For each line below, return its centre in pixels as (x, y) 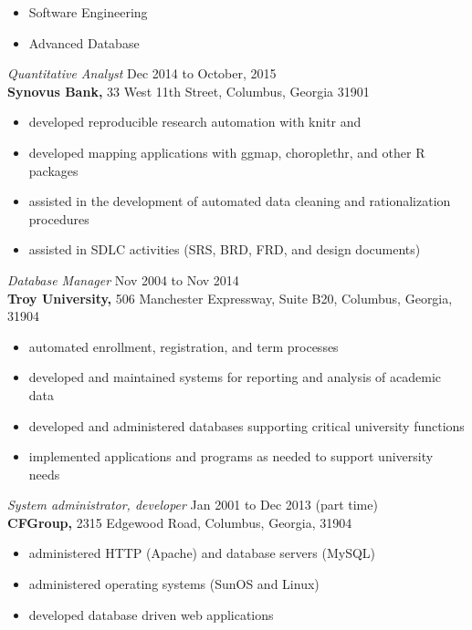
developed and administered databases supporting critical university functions (246, 425)
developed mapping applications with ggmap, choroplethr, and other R (227, 152)
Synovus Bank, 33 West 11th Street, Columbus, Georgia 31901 (189, 91)
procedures (59, 218)
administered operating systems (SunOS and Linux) (174, 584)
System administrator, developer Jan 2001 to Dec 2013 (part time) (193, 505)
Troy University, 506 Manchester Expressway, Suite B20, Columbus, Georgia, (230, 298)
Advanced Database (84, 42)
